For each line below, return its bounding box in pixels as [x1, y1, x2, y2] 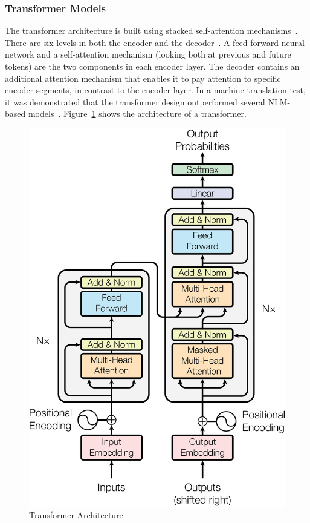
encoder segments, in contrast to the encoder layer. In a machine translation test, [5, 84, 306, 96]
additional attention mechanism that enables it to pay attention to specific [5, 71, 281, 84]
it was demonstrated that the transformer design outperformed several [5, 95, 265, 108]
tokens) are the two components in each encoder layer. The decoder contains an [5, 60, 300, 72]
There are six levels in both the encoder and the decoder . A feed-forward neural [5, 36, 305, 48]
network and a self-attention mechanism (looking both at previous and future [5, 48, 291, 61]
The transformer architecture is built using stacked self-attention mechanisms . [5, 24, 298, 37]
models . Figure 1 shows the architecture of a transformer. [28, 107, 247, 120]
